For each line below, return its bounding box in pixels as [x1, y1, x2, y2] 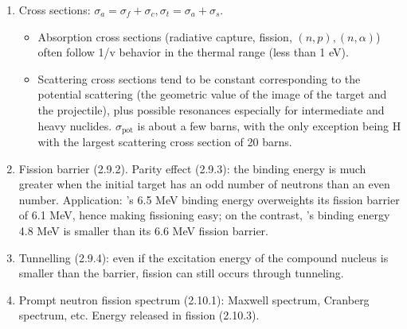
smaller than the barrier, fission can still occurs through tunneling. [18, 265, 344, 281]
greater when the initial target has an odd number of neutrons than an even [18, 176, 390, 192]
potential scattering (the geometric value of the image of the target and [37, 86, 387, 103]
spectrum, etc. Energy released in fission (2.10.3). [18, 307, 260, 323]
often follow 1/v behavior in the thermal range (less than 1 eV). [37, 44, 349, 60]
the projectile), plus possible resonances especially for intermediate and [37, 101, 385, 118]
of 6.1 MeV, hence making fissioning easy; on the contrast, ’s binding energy [18, 207, 390, 223]
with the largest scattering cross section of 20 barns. [37, 134, 292, 150]
